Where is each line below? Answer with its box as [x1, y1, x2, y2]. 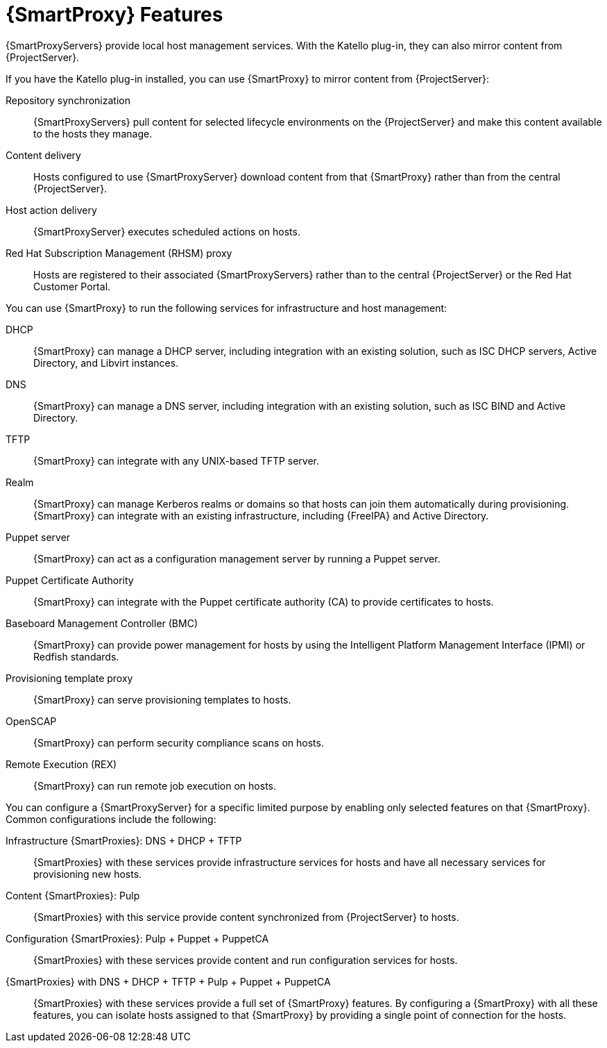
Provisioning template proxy [6, 672, 133, 684]
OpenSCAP [6, 715, 57, 727]
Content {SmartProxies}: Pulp [6, 889, 140, 901]
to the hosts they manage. [33, 127, 153, 140]
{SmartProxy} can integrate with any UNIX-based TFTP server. [33, 454, 320, 467]
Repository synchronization [6, 94, 130, 106]
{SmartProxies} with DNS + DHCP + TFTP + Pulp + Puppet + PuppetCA [6, 975, 331, 988]
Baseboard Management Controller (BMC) [6, 617, 198, 629]
